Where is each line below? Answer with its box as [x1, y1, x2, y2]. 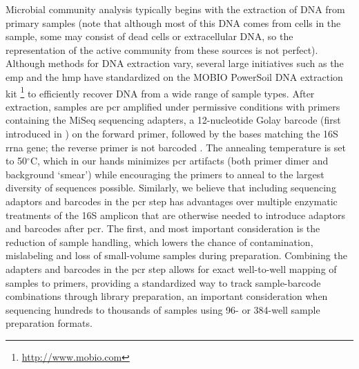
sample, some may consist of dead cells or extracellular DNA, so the [6, 29, 293, 44]
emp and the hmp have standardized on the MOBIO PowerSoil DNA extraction [6, 69, 343, 84]
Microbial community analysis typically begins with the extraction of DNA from [6, 2, 345, 16]
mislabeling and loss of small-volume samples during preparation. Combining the [6, 248, 347, 263]
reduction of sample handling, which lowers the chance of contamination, [6, 234, 313, 249]
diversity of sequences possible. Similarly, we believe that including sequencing [6, 180, 336, 195]
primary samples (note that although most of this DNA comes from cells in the [6, 15, 341, 30]
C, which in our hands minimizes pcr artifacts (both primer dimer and [30, 153, 329, 168]
